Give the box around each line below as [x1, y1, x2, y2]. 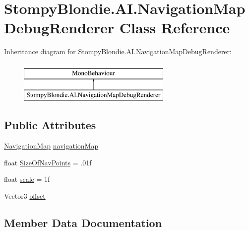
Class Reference [119, 17, 230, 38]
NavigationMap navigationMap [4, 141, 99, 151]
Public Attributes [4, 117, 96, 133]
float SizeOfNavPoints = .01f [4, 157, 92, 167]
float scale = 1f [4, 174, 50, 184]
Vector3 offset [4, 191, 46, 201]
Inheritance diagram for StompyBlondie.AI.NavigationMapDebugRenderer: [4, 46, 232, 57]
